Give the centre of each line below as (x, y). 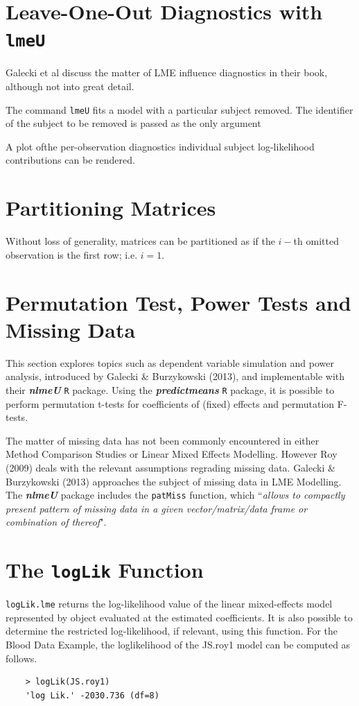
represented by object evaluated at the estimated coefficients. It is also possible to (179, 617)
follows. (21, 658)
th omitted (316, 241)
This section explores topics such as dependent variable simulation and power (170, 362)
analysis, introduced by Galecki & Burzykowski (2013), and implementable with (175, 376)
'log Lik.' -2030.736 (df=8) (92, 695)
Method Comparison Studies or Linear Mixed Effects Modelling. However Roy (172, 454)
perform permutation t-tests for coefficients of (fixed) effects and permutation (170, 403)
